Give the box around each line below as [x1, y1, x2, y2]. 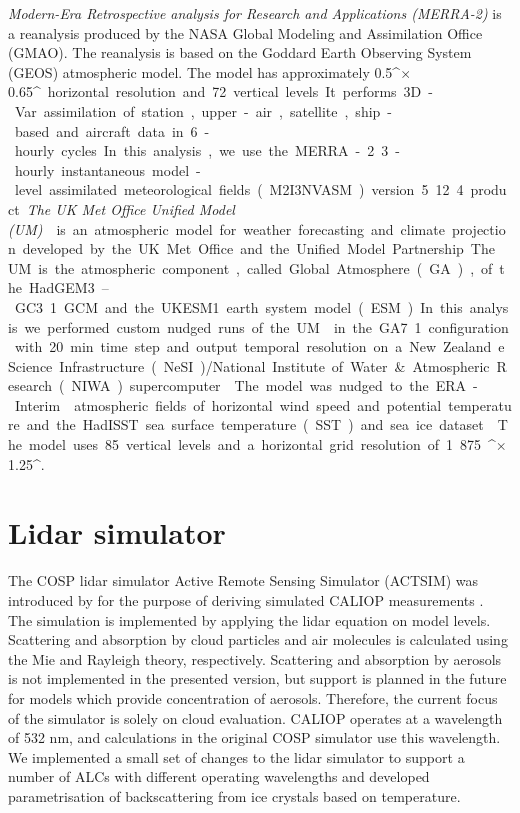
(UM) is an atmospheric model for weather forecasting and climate [8, 218, 445, 239]
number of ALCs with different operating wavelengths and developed [8, 766, 430, 787]
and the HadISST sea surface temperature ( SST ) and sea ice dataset [26, 414, 484, 435]
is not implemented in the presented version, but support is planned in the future [8, 668, 507, 689]
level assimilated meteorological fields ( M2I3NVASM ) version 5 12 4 [14, 179, 464, 200]
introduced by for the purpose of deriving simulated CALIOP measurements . [8, 589, 484, 610]
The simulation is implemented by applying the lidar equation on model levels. [8, 609, 491, 630]
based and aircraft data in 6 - [14, 120, 210, 141]
